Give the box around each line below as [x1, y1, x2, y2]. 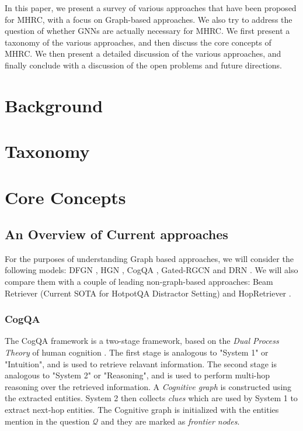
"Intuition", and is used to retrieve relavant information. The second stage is [5, 357, 277, 370]
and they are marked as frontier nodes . [100, 415, 240, 427]
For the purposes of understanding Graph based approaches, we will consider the [5, 252, 294, 264]
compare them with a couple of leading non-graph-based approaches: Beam [5, 275, 273, 288]
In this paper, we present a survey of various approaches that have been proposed [5, 2, 297, 13]
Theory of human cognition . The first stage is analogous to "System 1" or [5, 346, 269, 358]
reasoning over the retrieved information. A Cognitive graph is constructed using [5, 380, 292, 392]
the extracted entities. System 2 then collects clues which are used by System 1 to [5, 392, 298, 404]
